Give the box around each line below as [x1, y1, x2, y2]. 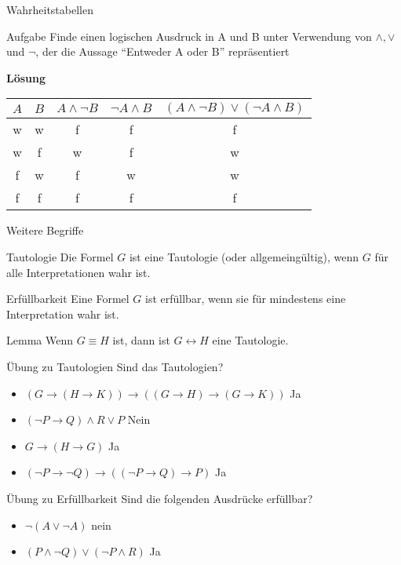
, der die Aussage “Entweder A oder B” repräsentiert [35, 43, 290, 60]
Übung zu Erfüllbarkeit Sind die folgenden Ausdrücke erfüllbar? [6, 490, 313, 506]
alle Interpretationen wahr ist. [6, 264, 151, 280]
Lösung [6, 69, 46, 86]
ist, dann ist [112, 332, 170, 348]
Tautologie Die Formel [6, 248, 114, 264]
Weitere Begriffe [6, 222, 84, 239]
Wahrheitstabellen [6, 2, 93, 17]
